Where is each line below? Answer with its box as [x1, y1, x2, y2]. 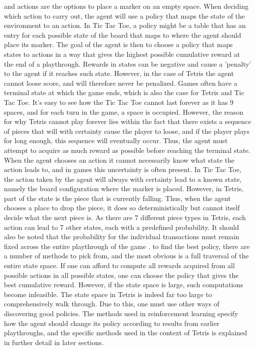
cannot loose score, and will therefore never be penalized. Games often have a [4, 77, 237, 88]
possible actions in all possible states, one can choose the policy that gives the [4, 270, 239, 280]
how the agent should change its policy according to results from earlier [4, 318, 220, 328]
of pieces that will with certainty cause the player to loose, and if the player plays [4, 125, 250, 136]
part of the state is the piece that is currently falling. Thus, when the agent [4, 193, 231, 203]
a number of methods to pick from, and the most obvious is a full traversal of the [4, 250, 249, 261]
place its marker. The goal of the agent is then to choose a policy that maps [4, 39, 233, 50]
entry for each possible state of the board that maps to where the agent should [4, 29, 241, 40]
